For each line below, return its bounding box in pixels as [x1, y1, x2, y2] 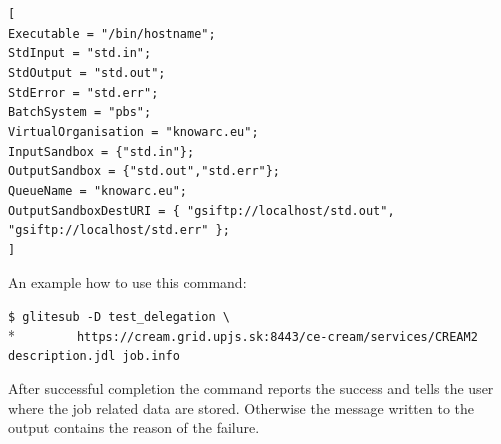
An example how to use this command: [8, 271, 247, 292]
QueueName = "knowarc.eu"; [8, 183, 187, 198]
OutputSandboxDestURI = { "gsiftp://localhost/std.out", [8, 203, 395, 218]
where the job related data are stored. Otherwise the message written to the [8, 397, 474, 418]
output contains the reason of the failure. [8, 417, 260, 438]
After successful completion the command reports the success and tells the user [8, 378, 494, 399]
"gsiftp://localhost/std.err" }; [8, 223, 230, 238]
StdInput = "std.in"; [8, 46, 152, 61]
